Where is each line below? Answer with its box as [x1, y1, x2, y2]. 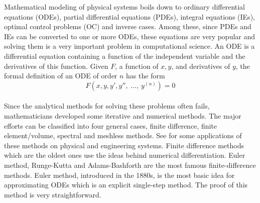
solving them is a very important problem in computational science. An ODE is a [4, 41, 255, 51]
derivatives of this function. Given [4, 60, 108, 71]
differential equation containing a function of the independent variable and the [4, 50, 245, 61]
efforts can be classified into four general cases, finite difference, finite [4, 120, 217, 131]
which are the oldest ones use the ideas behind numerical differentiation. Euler [4, 150, 245, 160]
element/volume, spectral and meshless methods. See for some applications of [4, 130, 242, 141]
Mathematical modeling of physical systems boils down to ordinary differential [4, 2, 245, 12]
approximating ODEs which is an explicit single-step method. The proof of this [4, 179, 248, 190]
